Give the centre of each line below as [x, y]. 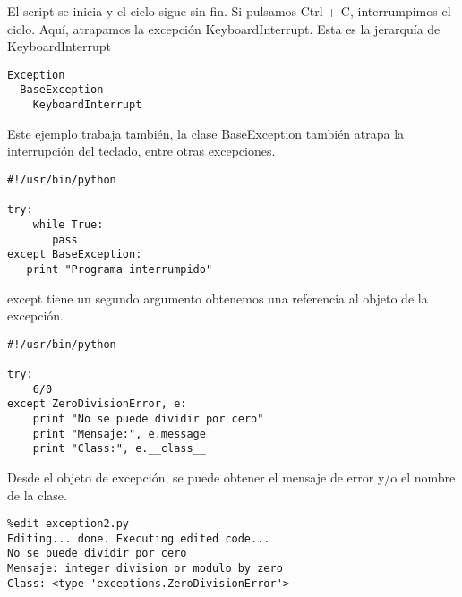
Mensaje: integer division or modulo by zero [145, 569]
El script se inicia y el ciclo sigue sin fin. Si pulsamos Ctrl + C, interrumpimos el [229, 11]
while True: [68, 224]
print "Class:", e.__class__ [119, 449]
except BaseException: [75, 255]
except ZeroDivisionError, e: [97, 404]
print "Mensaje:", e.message [119, 434]
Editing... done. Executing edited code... [139, 538]
